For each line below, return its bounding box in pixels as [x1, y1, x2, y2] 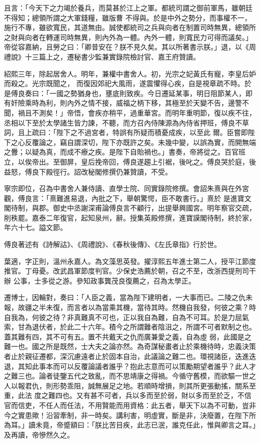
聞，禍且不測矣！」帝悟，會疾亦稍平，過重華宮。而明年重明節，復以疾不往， [4, 107, 256, 117]
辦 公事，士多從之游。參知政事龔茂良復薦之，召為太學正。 [4, 275, 195, 285]
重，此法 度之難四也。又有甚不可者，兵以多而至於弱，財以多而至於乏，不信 [4, 390, 251, 400]
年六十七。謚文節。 [4, 222, 67, 232]
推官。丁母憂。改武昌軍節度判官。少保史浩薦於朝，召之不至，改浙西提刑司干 [4, 265, 256, 276]
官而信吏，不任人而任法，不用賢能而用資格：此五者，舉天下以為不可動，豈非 [4, 399, 256, 410]
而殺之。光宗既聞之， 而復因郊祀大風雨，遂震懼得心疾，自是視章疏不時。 [4, 78, 244, 88]
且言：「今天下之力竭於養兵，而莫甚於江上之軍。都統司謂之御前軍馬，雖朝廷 [4, 2, 252, 12]
